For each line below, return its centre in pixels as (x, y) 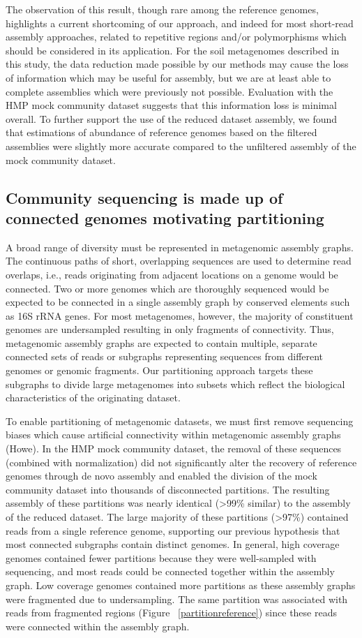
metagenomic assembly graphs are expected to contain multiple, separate (161, 342)
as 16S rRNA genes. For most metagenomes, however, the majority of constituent (180, 315)
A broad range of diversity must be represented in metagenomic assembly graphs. (180, 247)
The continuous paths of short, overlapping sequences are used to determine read (179, 261)
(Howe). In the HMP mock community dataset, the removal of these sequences (174, 448)
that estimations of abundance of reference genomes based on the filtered (161, 132)
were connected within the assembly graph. (98, 626)
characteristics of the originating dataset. (93, 398)
